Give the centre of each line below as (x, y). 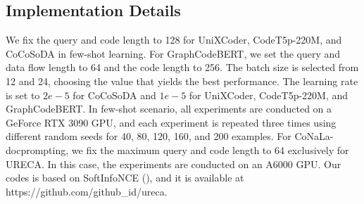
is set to (23, 95)
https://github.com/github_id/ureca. (87, 191)
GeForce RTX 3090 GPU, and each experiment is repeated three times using (171, 122)
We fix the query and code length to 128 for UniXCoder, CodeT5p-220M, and (174, 40)
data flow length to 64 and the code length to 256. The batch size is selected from (182, 67)
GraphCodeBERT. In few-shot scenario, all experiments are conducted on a (169, 109)
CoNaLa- (314, 136)
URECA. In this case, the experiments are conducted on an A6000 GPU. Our (174, 164)
